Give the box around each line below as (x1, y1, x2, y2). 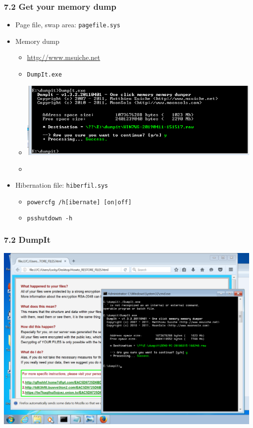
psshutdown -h (27, 215, 72, 222)
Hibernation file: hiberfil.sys (15, 180, 108, 190)
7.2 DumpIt (4, 233, 51, 245)
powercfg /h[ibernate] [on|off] (27, 198, 132, 206)
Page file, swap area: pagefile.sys (15, 19, 121, 30)
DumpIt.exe (27, 71, 62, 78)
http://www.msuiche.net (27, 52, 100, 62)
